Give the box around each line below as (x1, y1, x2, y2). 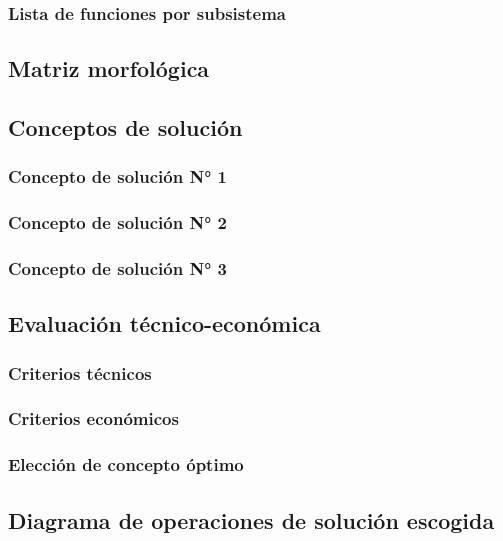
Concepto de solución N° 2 (8, 210, 227, 235)
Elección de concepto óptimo (8, 452, 244, 477)
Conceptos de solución (8, 112, 243, 143)
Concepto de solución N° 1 (8, 164, 227, 189)
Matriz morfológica (8, 53, 210, 84)
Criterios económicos (8, 406, 179, 431)
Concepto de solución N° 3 (8, 256, 227, 281)
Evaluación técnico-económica (8, 308, 321, 339)
